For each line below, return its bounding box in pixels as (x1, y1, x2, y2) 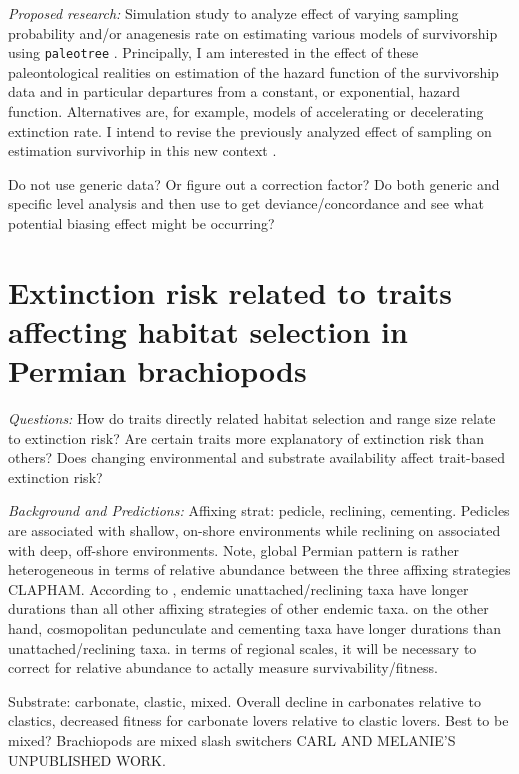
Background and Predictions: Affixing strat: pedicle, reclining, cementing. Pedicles (8, 500, 510, 521)
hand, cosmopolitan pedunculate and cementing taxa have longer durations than (8, 618, 502, 639)
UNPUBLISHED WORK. (8, 749, 166, 770)
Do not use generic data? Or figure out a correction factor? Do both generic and (8, 173, 500, 194)
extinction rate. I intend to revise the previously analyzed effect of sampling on (8, 120, 492, 141)
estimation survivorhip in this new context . (8, 140, 277, 161)
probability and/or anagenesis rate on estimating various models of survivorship (8, 22, 498, 43)
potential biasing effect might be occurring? (8, 213, 275, 233)
